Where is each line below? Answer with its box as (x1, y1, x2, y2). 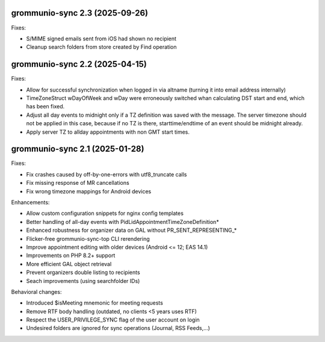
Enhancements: (11, 199, 50, 206)
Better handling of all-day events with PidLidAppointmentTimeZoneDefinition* (26, 218, 219, 225)
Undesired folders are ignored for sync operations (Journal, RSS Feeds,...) (26, 325, 211, 332)
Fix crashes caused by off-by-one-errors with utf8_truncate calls (26, 170, 187, 178)
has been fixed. (26, 103, 65, 110)
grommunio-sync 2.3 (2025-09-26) (11, 8, 149, 18)
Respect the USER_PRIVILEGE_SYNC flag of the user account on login (26, 316, 200, 323)
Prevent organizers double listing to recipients (26, 269, 141, 276)
